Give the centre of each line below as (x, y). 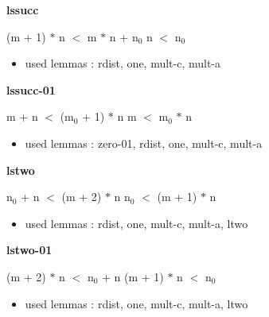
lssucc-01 (31, 89)
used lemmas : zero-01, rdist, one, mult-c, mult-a (144, 143)
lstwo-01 (29, 250)
